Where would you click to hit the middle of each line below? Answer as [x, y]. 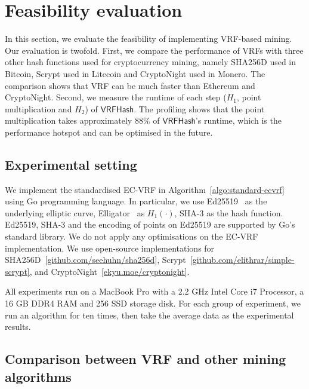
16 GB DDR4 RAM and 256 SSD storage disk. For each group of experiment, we [153, 303]
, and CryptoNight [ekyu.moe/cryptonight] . [109, 271]
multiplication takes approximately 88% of [82, 120]
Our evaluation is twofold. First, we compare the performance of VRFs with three [154, 50]
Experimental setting [71, 164]
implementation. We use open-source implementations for [110, 248]
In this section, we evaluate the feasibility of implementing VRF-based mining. [149, 39]
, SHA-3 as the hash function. [229, 212]
